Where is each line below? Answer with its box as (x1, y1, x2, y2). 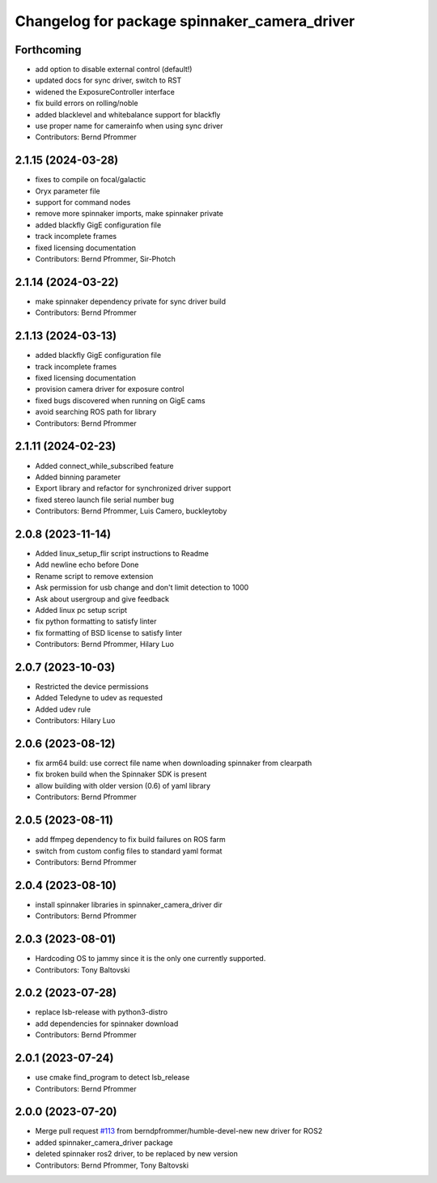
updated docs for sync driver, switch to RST (35, 75, 182, 85)
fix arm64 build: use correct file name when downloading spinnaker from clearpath (35, 758, 312, 768)
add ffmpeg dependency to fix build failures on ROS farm (35, 835, 226, 845)
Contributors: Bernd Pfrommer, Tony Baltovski (35, 1160, 189, 1170)
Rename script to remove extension (35, 571, 154, 581)
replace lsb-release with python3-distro (35, 1007, 168, 1017)
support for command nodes (35, 198, 131, 207)
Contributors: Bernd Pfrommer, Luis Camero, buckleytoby (35, 506, 227, 516)
